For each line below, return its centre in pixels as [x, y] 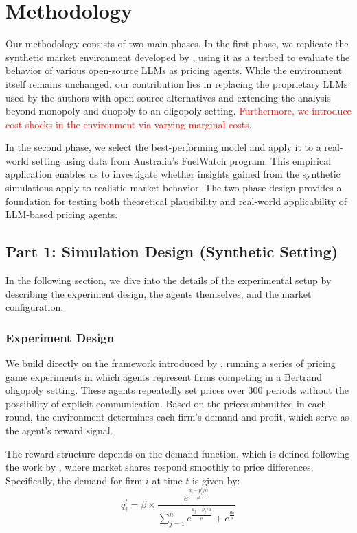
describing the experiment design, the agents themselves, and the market [159, 293]
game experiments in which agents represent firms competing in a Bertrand [164, 376]
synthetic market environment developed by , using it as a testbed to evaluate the [178, 57]
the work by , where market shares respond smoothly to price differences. [160, 467]
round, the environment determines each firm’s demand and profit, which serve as [177, 417]
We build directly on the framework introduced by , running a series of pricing [171, 363]
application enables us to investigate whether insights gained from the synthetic [173, 174]
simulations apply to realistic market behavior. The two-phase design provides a [174, 188]
